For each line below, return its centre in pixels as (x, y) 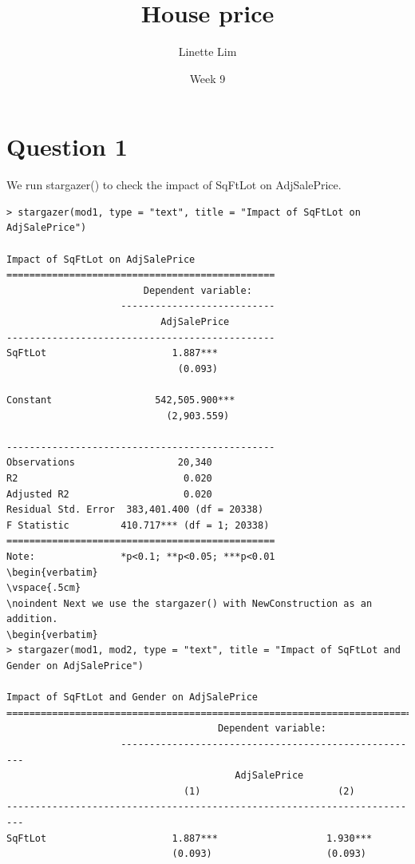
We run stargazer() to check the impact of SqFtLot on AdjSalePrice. (174, 185)
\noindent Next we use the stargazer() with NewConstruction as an (190, 603)
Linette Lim (207, 52)
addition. (32, 619)
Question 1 (67, 147)
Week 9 (207, 78)
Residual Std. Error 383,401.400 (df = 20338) (135, 510)
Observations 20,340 (109, 463)
